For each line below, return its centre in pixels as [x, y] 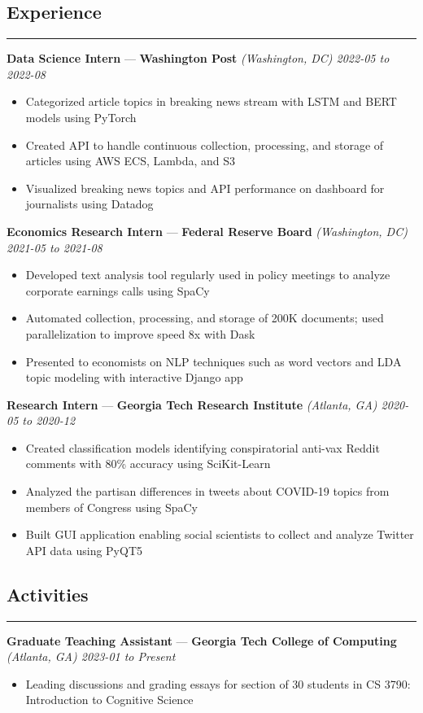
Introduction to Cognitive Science [109, 700]
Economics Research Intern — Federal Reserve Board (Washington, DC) [207, 231]
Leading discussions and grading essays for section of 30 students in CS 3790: [218, 683]
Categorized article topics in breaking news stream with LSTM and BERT [211, 101]
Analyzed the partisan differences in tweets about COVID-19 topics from [207, 491]
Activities [48, 594]
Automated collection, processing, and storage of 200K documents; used [205, 318]
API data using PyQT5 [84, 550]
